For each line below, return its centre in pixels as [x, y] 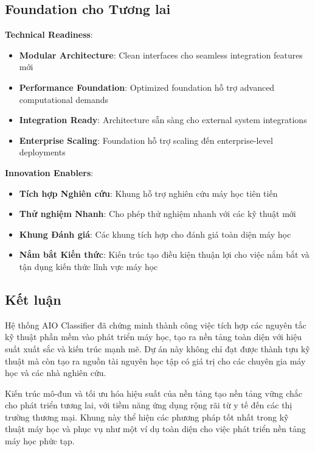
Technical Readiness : [49, 34]
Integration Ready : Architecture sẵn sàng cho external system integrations [163, 120]
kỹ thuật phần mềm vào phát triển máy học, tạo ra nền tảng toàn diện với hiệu [154, 337]
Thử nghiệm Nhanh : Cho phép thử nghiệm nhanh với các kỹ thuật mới [157, 214]
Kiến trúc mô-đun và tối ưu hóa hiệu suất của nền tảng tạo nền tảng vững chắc [154, 393]
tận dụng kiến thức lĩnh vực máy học [88, 266]
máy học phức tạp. [40, 441]
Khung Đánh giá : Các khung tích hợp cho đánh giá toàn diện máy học [155, 234]
